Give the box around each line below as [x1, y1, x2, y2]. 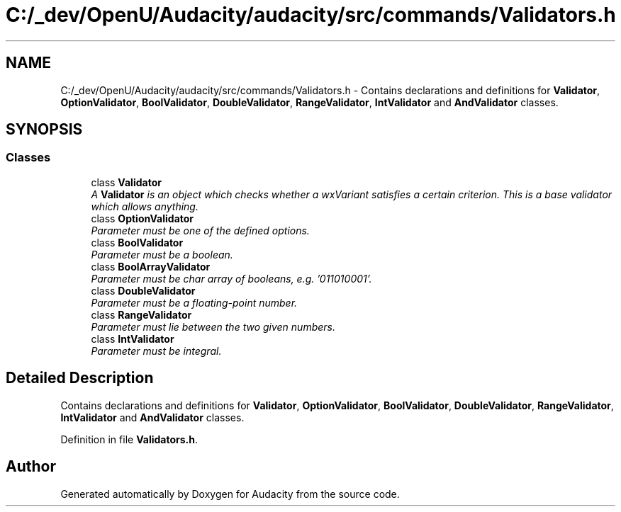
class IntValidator [91, 332, 174, 345]
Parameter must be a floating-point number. [91, 296, 298, 309]
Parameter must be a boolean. [91, 248, 233, 261]
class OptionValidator [91, 212, 194, 224]
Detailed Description [6, 369, 154, 387]
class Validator [91, 176, 162, 188]
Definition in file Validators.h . [60, 433, 198, 445]
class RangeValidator [91, 308, 192, 321]
